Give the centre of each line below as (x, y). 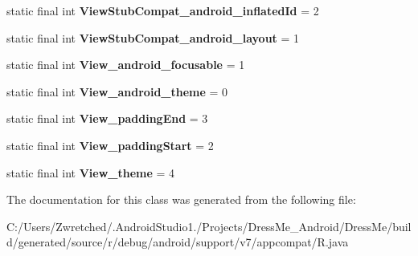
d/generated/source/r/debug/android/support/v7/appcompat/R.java (178, 242)
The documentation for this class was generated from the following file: (181, 199)
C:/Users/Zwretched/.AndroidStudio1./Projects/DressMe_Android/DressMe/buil (209, 226)
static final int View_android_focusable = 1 (126, 65)
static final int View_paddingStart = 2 (110, 145)
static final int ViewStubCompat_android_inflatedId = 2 (163, 10)
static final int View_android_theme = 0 (117, 91)
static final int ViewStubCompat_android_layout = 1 (153, 37)
